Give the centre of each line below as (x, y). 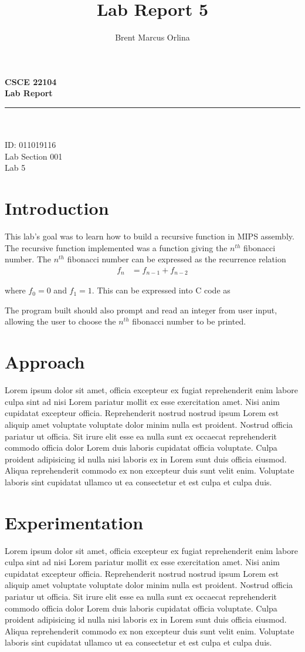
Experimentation (74, 522)
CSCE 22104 (31, 81)
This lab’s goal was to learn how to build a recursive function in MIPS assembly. (150, 236)
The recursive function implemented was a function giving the (116, 247)
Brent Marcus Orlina (152, 37)
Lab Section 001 (34, 156)
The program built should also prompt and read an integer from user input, (141, 310)
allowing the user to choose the (60, 321)
